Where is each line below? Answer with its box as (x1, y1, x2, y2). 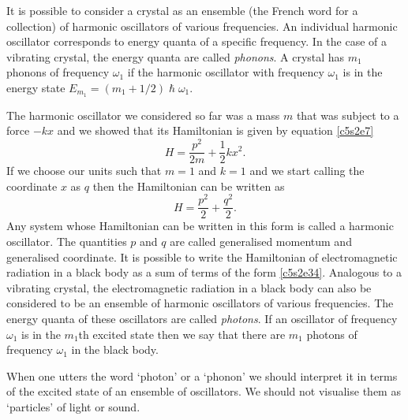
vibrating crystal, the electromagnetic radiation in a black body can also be (6, 279, 372, 295)
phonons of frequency (6, 64, 110, 80)
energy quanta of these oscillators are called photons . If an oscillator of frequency (6, 310, 398, 327)
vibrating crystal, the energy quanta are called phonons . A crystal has (6, 48, 345, 65)
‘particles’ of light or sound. (6, 399, 140, 415)
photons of (306, 325, 357, 342)
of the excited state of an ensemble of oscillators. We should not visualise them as (6, 383, 401, 400)
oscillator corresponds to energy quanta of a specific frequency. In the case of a (6, 33, 387, 50)
